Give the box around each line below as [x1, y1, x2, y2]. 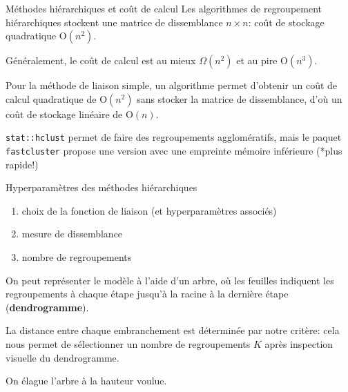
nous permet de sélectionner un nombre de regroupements [6, 337, 251, 351]
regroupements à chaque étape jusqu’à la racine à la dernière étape [6, 286, 289, 301]
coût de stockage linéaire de [6, 106, 123, 121]
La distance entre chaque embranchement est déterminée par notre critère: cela [6, 323, 340, 337]
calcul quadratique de [6, 91, 97, 106]
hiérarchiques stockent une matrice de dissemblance [6, 14, 223, 29]
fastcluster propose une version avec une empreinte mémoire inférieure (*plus [6, 144, 342, 158]
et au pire [236, 53, 278, 68]
